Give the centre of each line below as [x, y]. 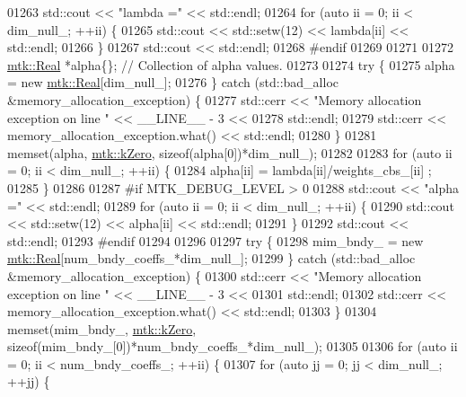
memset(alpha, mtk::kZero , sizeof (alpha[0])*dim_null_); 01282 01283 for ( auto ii [230, 152]
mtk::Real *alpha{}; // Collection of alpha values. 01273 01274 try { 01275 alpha [231, 64]
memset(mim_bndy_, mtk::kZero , [102, 328]
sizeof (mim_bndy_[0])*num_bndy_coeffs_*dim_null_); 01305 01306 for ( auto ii [233, 346]
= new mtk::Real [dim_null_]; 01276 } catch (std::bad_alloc [173, 82]
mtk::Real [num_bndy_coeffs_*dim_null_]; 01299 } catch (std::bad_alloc [211, 258]
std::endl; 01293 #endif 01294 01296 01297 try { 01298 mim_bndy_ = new [215, 240]
